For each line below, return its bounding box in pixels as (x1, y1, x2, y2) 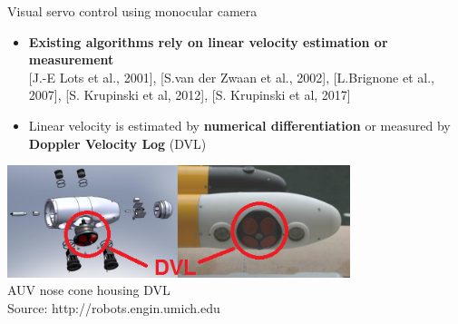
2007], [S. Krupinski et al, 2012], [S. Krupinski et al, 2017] (28, 85, 351, 104)
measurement (28, 50, 114, 69)
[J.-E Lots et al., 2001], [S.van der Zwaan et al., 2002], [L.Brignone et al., (28, 67, 434, 86)
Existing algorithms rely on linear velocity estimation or (28, 32, 388, 51)
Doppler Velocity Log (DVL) (28, 133, 207, 152)
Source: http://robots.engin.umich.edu (7, 298, 220, 317)
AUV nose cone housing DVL (7, 280, 171, 299)
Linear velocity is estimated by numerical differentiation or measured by (28, 115, 451, 134)
